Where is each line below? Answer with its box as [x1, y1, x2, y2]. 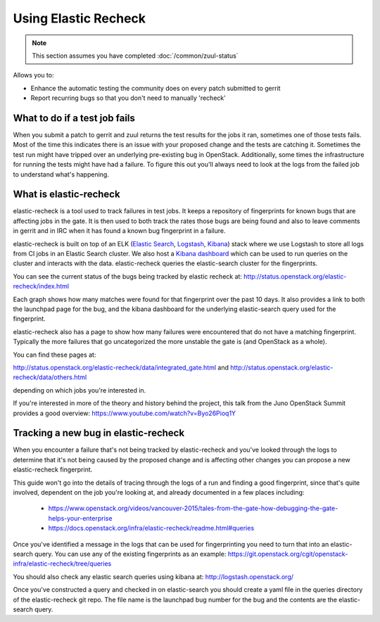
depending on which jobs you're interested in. [13, 386, 146, 394]
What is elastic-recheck [13, 189, 120, 201]
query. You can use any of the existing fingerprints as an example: [34, 550, 227, 558]
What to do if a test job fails [13, 112, 135, 124]
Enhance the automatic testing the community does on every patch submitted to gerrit [30, 84, 281, 92]
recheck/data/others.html [13, 373, 87, 381]
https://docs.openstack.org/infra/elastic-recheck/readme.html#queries [48, 524, 255, 533]
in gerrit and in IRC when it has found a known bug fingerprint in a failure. [13, 227, 226, 235]
